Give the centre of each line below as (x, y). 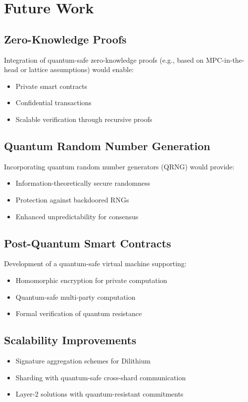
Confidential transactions (53, 102)
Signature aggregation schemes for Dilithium (83, 360)
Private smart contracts (51, 86)
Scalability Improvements (70, 340)
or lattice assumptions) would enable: (77, 69)
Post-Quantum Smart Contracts (88, 243)
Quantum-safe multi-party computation (75, 297)
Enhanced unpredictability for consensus (77, 216)
